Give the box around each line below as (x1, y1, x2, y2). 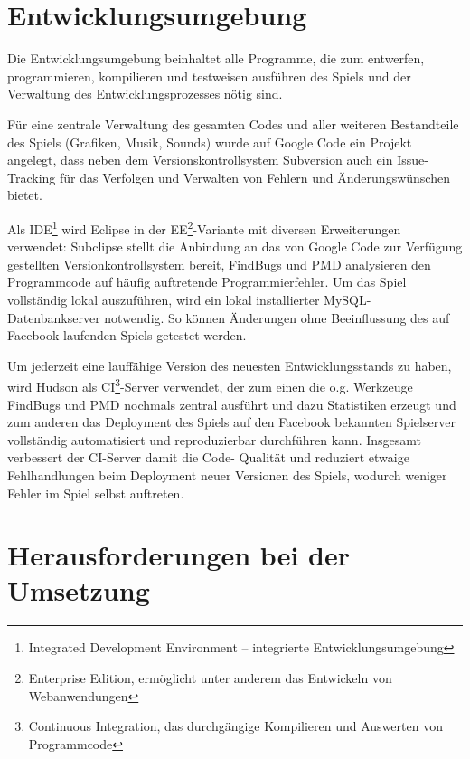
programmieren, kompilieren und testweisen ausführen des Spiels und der (7, 66, 411, 85)
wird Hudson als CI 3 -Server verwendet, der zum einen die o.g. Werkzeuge (7, 375, 413, 395)
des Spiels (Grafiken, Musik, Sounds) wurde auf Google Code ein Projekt (7, 132, 412, 151)
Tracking (7, 167, 56, 186)
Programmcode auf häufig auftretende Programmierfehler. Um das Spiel (7, 272, 407, 291)
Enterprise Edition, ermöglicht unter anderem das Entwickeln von (28, 669, 392, 687)
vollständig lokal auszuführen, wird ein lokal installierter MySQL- (7, 289, 371, 308)
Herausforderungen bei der (7, 536, 350, 574)
